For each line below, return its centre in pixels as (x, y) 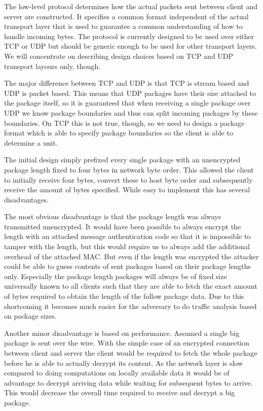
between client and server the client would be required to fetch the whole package (131, 353)
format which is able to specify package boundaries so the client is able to (119, 133)
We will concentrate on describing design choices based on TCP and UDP (119, 56)
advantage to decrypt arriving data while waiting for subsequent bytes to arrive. (128, 382)
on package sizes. (30, 316)
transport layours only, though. (52, 66)
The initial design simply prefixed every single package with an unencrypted (122, 160)
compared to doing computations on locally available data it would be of (117, 373)
